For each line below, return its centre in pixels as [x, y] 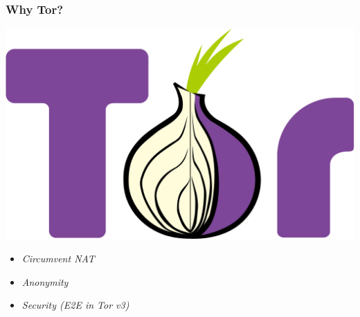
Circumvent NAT [58, 258]
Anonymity [45, 281]
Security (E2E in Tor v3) [75, 305]
